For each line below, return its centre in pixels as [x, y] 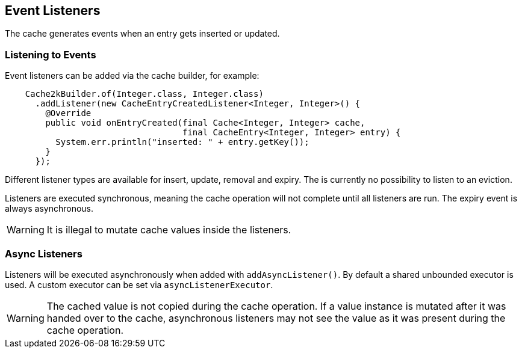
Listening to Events [51, 54]
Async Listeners [44, 253]
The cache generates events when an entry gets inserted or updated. [142, 34]
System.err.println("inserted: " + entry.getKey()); [182, 142]
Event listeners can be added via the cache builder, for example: [132, 76]
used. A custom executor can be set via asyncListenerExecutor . [139, 284]
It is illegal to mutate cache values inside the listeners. [169, 230]
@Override [68, 113]
